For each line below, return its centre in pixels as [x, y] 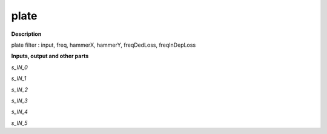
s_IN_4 [20, 112]
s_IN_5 [19, 123]
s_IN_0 [20, 67]
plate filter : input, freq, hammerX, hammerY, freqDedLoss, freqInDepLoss [104, 45]
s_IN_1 [19, 78]
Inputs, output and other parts [50, 56]
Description [26, 34]
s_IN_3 [19, 101]
